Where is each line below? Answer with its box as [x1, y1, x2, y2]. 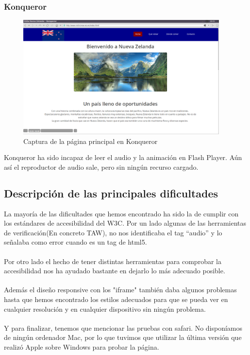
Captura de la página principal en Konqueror [23, 136, 158, 146]
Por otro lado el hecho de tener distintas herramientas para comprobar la [4, 256, 221, 266]
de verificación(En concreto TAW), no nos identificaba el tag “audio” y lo [4, 227, 222, 237]
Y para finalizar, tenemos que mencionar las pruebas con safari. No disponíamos [4, 322, 243, 333]
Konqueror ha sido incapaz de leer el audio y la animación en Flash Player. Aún [4, 152, 242, 162]
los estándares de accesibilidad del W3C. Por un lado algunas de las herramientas [4, 218, 247, 228]
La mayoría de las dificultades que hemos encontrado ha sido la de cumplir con [4, 208, 239, 218]
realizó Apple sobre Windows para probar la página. [4, 341, 159, 352]
